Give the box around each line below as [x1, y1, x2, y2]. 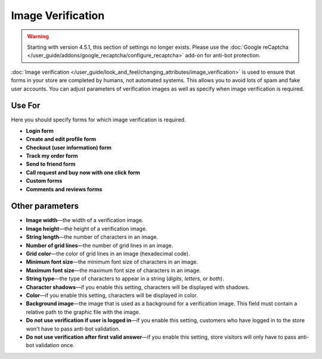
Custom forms [26, 177, 63, 185]
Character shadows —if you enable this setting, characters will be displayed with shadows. [26, 283, 250, 291]
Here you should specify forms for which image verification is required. [11, 116, 186, 123]
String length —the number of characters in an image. [26, 233, 158, 241]
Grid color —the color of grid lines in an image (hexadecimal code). [26, 250, 190, 257]
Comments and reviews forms [26, 185, 103, 193]
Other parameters [11, 201, 79, 211]
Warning [27, 33, 49, 40]
